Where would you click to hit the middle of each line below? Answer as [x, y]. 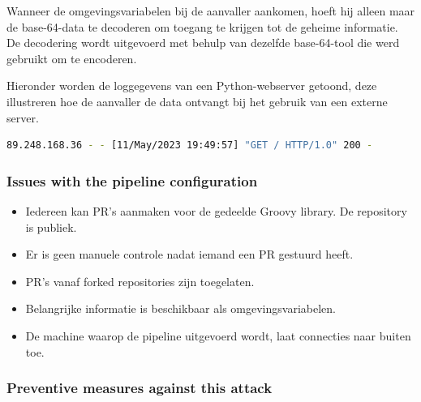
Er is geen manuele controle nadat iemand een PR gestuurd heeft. [189, 254]
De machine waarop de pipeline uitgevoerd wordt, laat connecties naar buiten [218, 335]
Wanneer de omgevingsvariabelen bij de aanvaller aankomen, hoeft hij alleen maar [211, 11]
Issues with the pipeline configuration [132, 180]
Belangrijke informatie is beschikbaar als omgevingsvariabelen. [180, 308]
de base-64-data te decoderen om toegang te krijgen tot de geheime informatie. [202, 26]
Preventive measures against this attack [140, 388]
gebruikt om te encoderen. [72, 58]
